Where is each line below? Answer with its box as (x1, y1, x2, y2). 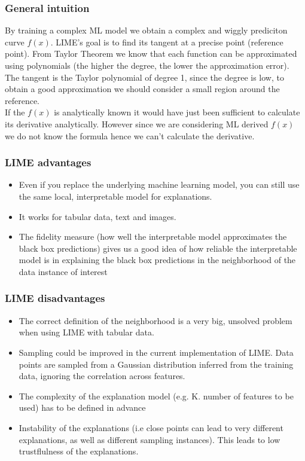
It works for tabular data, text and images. (19, 210, 176, 222)
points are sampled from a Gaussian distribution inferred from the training (19, 358, 294, 370)
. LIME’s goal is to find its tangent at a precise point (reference (50, 35, 283, 48)
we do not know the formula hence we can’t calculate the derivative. (5, 129, 255, 142)
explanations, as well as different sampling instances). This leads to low (19, 433, 280, 445)
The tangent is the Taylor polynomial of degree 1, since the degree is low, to (5, 71, 284, 83)
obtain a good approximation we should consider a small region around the (5, 83, 280, 95)
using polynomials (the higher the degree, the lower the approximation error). (5, 59, 289, 71)
